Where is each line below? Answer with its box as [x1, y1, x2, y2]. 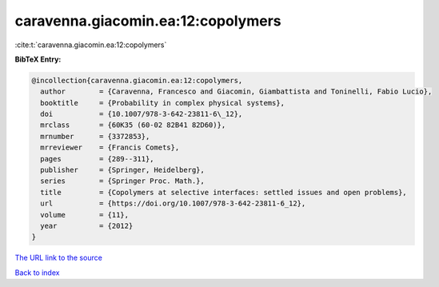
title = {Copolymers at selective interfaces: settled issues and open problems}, [40, 188, 407, 197]
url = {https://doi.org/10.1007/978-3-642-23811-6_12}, [40, 199, 306, 208]
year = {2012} [40, 221, 134, 230]
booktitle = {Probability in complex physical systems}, [40, 98, 285, 107]
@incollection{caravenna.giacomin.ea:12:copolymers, [31, 76, 243, 85]
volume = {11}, [40, 210, 130, 219]
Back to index [14, 268, 60, 277]
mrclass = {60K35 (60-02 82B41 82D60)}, [40, 121, 226, 130]
